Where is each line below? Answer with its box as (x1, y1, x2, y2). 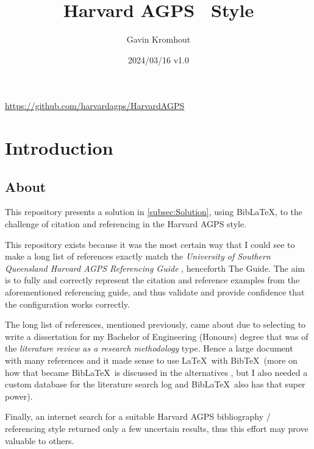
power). (5, 389, 33, 402)
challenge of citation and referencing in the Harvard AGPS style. (5, 217, 247, 230)
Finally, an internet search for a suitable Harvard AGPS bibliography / (5, 410, 271, 423)
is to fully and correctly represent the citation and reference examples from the (5, 274, 300, 286)
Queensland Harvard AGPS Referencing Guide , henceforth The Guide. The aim (5, 261, 305, 274)
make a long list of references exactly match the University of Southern (5, 250, 271, 263)
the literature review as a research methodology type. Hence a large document (5, 342, 293, 355)
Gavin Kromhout (126, 33, 191, 46)
